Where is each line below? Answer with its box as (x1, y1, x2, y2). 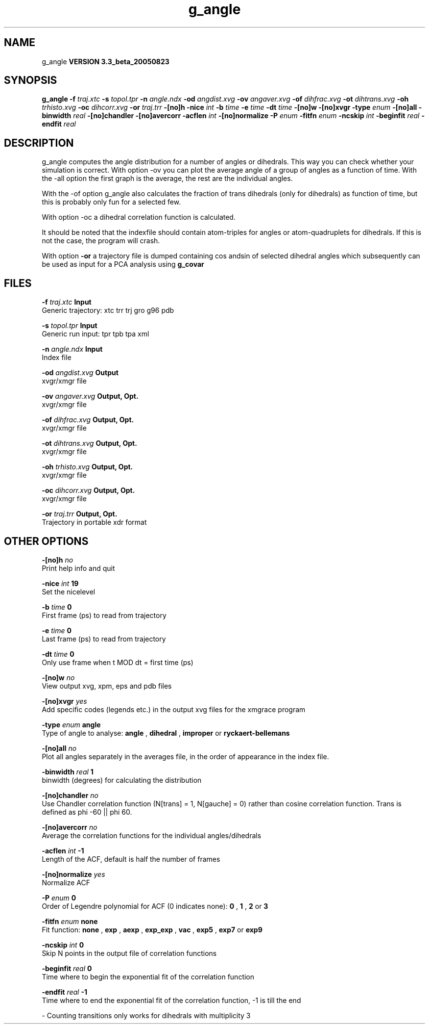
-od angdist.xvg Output (42, 368, 119, 377)
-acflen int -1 (42, 846, 84, 855)
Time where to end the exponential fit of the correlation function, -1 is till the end (42, 996, 301, 1004)
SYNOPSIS (4, 74, 57, 87)
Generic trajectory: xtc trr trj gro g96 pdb (42, 306, 174, 315)
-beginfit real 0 (42, 964, 92, 973)
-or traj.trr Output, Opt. (42, 510, 118, 518)
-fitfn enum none (42, 917, 98, 925)
